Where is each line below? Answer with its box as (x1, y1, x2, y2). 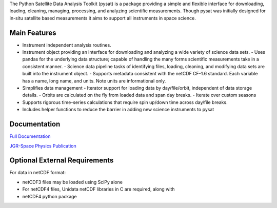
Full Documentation (9, 133, 51, 139)
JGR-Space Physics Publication (9, 142, 76, 149)
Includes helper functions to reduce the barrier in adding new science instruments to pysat (22, 107, 214, 113)
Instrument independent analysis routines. (22, 41, 111, 48)
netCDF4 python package (22, 193, 77, 199)
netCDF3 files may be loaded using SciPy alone (22, 179, 123, 185)
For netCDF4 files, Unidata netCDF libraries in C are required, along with (22, 186, 175, 192)
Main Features (9, 28, 56, 37)
